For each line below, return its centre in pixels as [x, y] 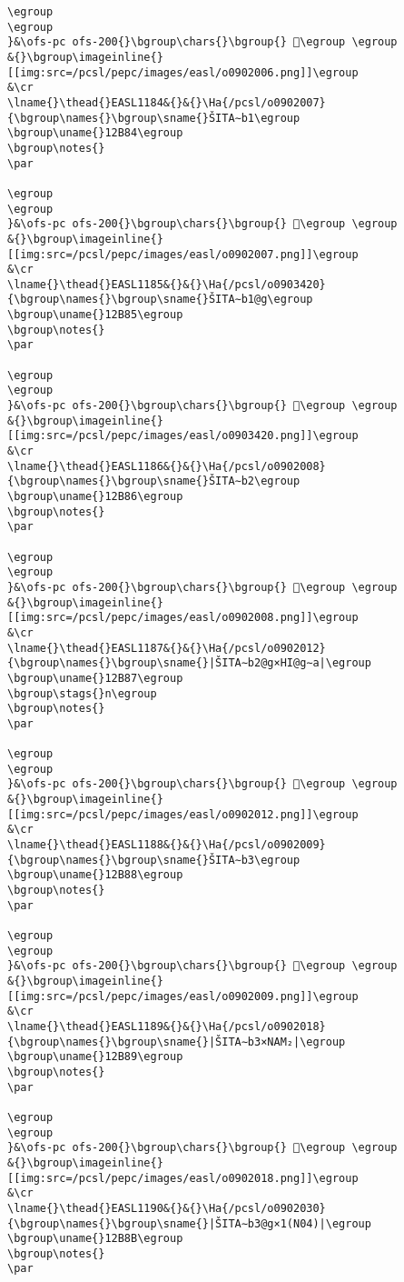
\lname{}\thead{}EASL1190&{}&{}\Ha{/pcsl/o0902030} [167, 1208]
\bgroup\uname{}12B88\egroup [95, 875]
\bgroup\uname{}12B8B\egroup [95, 1239]
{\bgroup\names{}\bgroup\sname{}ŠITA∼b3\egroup [154, 860]
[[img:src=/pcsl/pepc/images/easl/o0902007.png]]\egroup [183, 254]
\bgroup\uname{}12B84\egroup [95, 133]
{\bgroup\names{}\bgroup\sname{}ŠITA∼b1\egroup [154, 118]
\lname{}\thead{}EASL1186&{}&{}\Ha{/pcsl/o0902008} [167, 466]
